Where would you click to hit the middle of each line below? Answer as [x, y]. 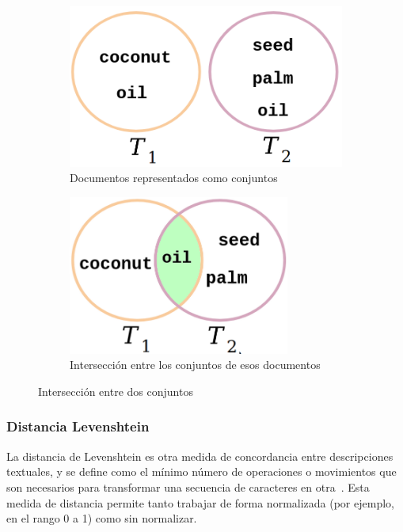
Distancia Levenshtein [78, 426]
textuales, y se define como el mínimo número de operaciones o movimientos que [201, 471]
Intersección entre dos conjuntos [116, 391]
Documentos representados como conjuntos [174, 178]
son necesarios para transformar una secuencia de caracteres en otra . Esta [188, 486]
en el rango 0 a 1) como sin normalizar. [102, 518]
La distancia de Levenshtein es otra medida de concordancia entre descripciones [200, 456]
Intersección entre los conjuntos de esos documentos [195, 365]
